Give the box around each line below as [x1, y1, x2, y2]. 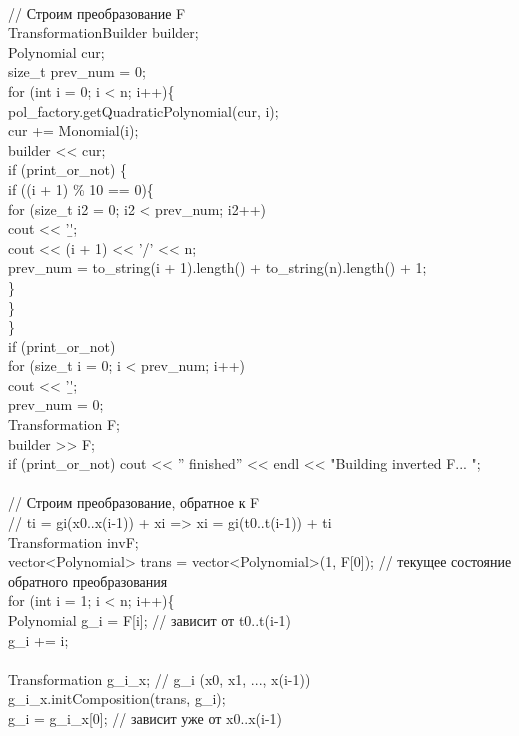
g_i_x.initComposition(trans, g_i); [8, 688, 226, 709]
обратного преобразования [8, 570, 168, 591]
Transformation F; [8, 414, 120, 435]
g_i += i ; [8, 629, 69, 650]
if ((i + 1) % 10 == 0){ [8, 178, 154, 199]
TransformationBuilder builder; [8, 22, 199, 43]
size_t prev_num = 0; [8, 61, 146, 82]
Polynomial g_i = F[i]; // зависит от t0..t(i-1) [8, 610, 292, 630]
